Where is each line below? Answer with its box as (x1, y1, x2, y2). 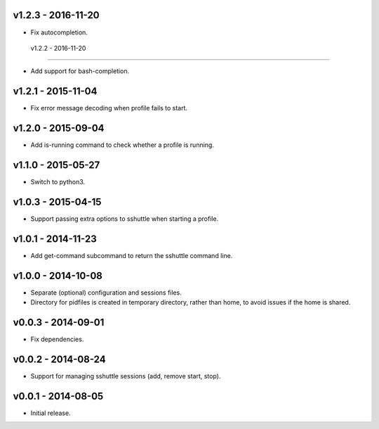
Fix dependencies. (30, 335, 84, 344)
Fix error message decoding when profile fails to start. (30, 104, 188, 113)
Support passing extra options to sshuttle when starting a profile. (30, 214, 219, 223)
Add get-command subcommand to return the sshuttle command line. (30, 251, 233, 260)
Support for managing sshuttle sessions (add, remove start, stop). (30, 371, 221, 380)
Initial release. (30, 409, 71, 417)
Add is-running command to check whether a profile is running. (30, 141, 214, 149)
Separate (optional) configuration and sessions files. (30, 288, 182, 297)
